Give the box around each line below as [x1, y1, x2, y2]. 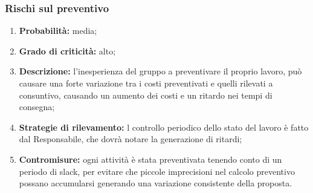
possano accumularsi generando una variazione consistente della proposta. [19, 177, 292, 189]
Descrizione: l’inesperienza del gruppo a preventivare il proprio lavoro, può [19, 65, 302, 77]
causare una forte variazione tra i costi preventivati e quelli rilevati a [19, 77, 273, 89]
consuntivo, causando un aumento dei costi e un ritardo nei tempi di [19, 88, 273, 101]
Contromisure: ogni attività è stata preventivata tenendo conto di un [19, 152, 282, 165]
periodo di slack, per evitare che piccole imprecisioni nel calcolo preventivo [19, 165, 295, 177]
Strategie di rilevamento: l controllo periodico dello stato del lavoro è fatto [19, 120, 309, 133]
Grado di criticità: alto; [19, 44, 116, 57]
